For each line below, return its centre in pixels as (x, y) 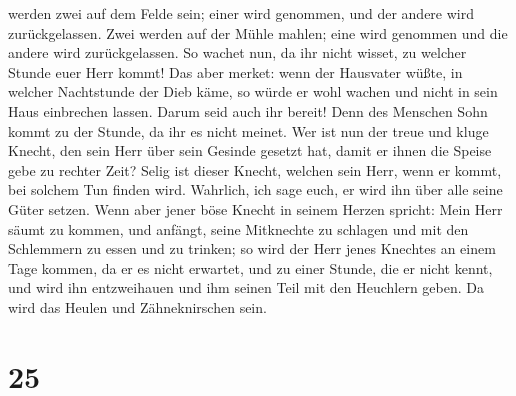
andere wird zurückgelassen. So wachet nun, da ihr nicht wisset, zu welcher (237, 52)
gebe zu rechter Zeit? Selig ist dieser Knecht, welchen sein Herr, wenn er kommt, (255, 169)
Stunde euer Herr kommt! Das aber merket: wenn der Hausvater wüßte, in (235, 71)
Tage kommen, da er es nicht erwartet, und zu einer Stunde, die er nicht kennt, (250, 267)
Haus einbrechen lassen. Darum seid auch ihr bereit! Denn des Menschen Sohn (248, 110)
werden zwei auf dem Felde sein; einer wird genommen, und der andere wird (241, 13)
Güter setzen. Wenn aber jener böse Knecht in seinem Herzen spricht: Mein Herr (255, 208)
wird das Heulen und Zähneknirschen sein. (137, 306)
